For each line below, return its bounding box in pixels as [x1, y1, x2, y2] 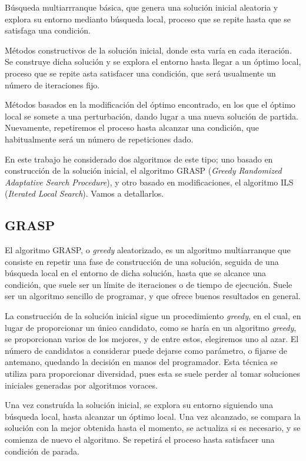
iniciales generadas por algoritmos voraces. [5, 379, 158, 391]
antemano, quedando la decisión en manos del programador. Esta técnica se [5, 356, 278, 368]
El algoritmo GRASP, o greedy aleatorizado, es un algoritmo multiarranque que [5, 244, 291, 256]
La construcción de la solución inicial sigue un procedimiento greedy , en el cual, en [5, 310, 301, 322]
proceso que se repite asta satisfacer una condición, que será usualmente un [5, 67, 276, 79]
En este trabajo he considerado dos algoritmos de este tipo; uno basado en [5, 152, 273, 165]
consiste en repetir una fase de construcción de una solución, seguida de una [5, 255, 279, 267]
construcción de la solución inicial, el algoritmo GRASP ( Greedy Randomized [5, 164, 282, 177]
